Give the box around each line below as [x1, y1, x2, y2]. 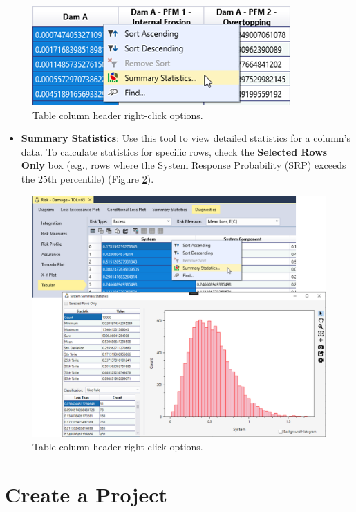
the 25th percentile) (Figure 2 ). [21, 171, 154, 185]
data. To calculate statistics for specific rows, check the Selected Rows [21, 144, 328, 158]
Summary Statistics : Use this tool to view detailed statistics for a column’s [21, 131, 350, 145]
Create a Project [5, 479, 168, 508]
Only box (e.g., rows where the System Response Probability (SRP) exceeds [21, 158, 346, 172]
